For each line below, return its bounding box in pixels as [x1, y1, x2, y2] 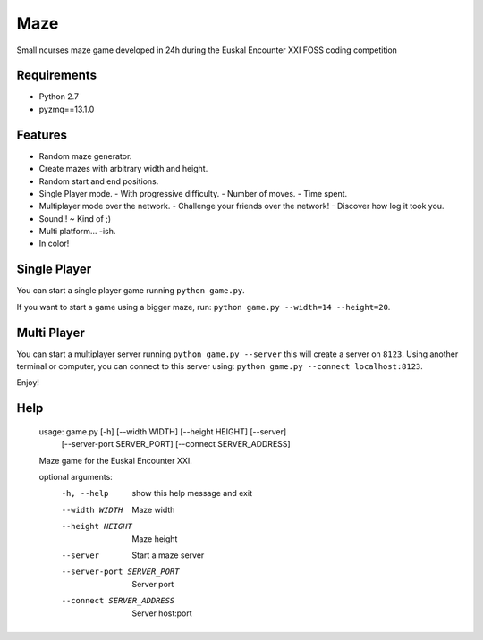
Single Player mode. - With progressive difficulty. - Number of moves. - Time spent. [38, 188, 348, 198]
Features [16, 127, 67, 142]
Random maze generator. [38, 150, 132, 161]
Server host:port [131, 608, 192, 619]
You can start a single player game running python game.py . [16, 285, 245, 296]
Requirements [16, 68, 97, 83]
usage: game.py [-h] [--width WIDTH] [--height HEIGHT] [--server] [38, 425, 287, 437]
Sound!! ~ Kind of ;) [38, 213, 112, 223]
